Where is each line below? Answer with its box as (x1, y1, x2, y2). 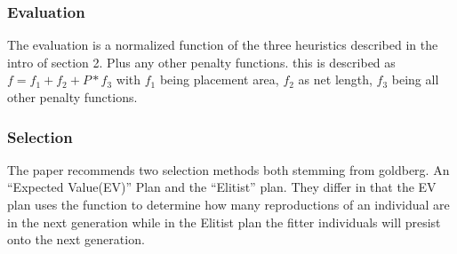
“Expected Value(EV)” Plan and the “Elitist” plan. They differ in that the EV (7, 178, 437, 196)
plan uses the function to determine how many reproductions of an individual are (7, 195, 450, 213)
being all (391, 70, 439, 89)
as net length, (298, 70, 373, 89)
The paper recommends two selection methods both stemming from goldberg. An (7, 160, 450, 179)
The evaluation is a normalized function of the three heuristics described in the (7, 36, 438, 54)
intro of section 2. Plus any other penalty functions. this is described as (7, 52, 396, 71)
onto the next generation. (7, 230, 145, 249)
